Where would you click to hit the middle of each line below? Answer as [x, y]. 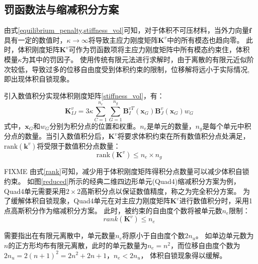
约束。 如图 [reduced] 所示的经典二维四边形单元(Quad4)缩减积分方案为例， [122, 181]
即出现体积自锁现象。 [39, 79]
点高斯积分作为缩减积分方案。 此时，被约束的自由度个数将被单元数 [113, 210]
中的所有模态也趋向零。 [205, 40]
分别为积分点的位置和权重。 [95, 126]
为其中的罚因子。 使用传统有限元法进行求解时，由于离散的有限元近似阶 [138, 59]
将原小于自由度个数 [153, 235]
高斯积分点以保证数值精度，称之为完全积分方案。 [161, 191]
